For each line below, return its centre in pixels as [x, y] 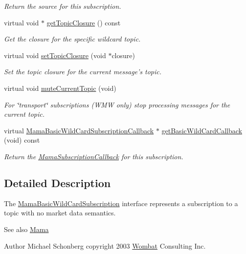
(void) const [22, 140]
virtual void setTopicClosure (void [55, 55]
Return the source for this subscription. [63, 6]
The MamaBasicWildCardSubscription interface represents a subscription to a [121, 203]
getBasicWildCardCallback [202, 130]
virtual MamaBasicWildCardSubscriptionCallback [79, 130]
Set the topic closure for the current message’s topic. [83, 72]
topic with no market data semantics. [60, 213]
